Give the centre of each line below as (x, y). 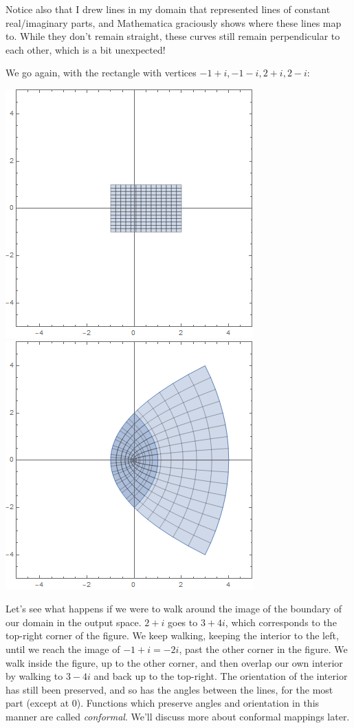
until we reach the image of (63, 649)
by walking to (34, 676)
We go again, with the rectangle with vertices (101, 73)
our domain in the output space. (74, 622)
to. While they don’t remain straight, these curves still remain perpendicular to (173, 36)
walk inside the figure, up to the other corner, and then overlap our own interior (174, 662)
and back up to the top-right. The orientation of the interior (221, 676)
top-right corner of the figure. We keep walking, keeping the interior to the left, (172, 635)
